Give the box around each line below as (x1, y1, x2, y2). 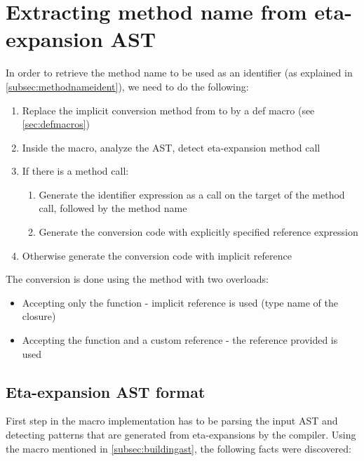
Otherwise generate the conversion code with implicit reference (22, 248, 292, 262)
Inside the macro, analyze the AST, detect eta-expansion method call (22, 140, 321, 154)
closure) (22, 309, 56, 323)
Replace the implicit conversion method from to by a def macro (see (22, 102, 315, 117)
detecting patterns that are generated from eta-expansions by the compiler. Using (6, 427, 356, 442)
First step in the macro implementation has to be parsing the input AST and (6, 413, 338, 428)
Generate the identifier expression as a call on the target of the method (39, 187, 345, 201)
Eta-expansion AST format (6, 380, 205, 402)
